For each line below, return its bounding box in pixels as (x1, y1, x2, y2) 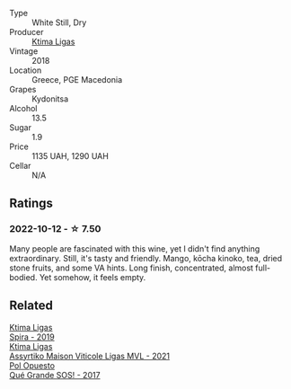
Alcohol (9, 103, 38, 113)
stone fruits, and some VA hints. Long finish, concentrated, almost (9, 262, 254, 273)
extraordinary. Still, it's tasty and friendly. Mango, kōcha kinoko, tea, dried (9, 252, 283, 263)
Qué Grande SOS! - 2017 (9, 369, 101, 380)
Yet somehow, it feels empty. (39, 271, 146, 282)
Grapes (9, 84, 37, 94)
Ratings (9, 196, 54, 211)
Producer (9, 27, 44, 37)
